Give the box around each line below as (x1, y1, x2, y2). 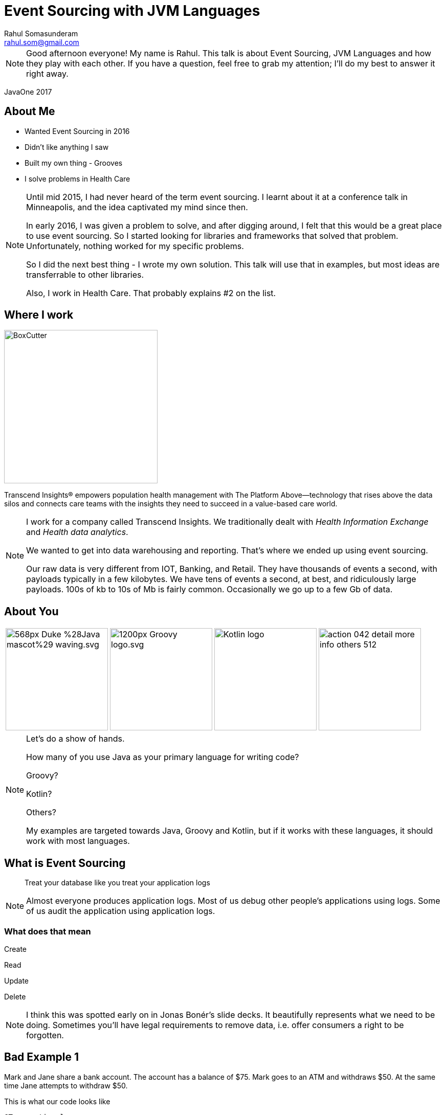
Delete (4, 992, 26, 1001)
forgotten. (26, 1030, 64, 1040)
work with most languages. (26, 836, 130, 846)
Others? (26, 807, 56, 818)
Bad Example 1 (4, 1051, 79, 1064)
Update (4, 976, 29, 985)
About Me (4, 105, 55, 118)
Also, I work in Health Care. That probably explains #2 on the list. (26, 287, 276, 298)
